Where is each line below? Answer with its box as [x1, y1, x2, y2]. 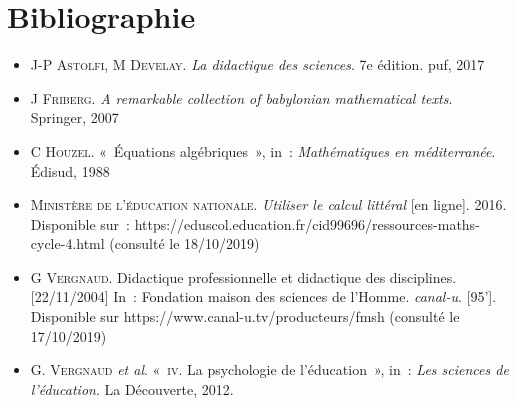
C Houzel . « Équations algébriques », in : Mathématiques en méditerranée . [30, 140, 496, 161]
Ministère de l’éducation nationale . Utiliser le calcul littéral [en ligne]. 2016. [30, 194, 507, 215]
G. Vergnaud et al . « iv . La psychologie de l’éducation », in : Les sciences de [30, 359, 509, 380]
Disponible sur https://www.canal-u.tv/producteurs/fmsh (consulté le [30, 306, 460, 327]
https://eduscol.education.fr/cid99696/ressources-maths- [134, 213, 480, 234]
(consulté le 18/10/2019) [109, 233, 260, 254]
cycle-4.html [30, 233, 105, 254]
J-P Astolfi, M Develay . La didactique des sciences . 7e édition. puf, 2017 [30, 54, 485, 75]
